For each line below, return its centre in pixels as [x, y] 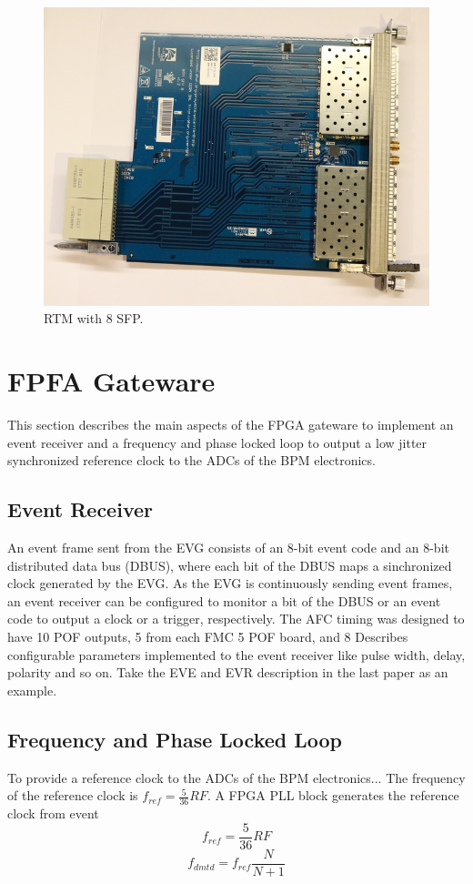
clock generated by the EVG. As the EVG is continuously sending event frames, [230, 583]
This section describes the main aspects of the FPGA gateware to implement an [231, 425]
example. [32, 690]
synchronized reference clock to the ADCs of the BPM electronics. [191, 460]
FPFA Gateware [111, 381]
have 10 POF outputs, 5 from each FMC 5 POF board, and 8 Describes [208, 636]
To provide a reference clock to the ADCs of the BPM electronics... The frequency [236, 777]
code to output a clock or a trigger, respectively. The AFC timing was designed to [236, 619]
